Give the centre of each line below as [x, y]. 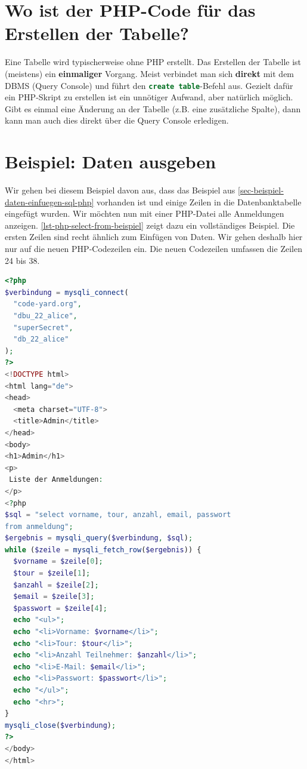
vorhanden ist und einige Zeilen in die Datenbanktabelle [199, 202]
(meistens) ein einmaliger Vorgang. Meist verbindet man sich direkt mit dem [150, 73]
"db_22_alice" [41, 339]
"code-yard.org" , [47, 304]
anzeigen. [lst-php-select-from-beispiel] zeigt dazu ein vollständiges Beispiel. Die [150, 225]
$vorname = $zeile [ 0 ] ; [58, 562]
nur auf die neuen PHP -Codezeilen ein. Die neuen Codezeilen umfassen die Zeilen [153, 249]
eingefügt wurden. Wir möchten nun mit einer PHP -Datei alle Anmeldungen [145, 213]
